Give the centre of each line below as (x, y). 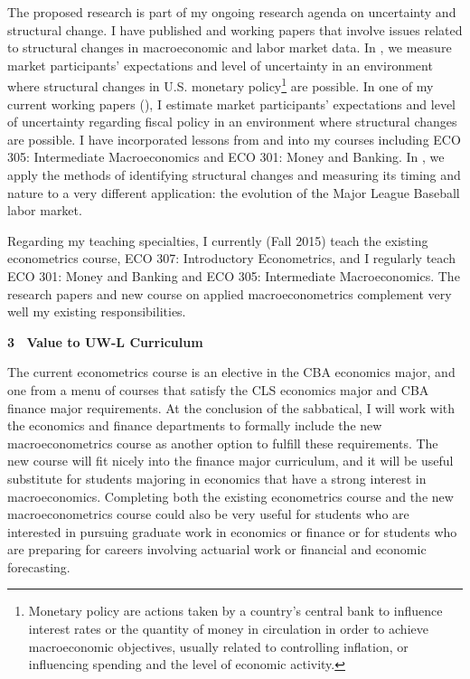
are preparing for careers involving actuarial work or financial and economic (217, 549)
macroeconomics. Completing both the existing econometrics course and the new (230, 496)
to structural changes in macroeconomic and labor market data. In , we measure (230, 47)
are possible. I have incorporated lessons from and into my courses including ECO (234, 139)
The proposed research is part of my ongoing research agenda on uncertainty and (232, 12)
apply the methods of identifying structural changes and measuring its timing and (234, 174)
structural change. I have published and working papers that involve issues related (235, 29)
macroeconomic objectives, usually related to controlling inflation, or (218, 646)
